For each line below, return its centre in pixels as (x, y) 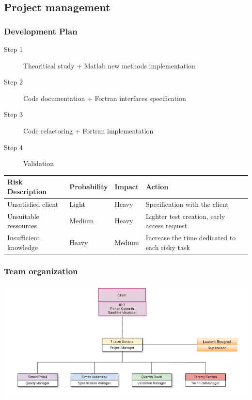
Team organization (41, 271)
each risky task (168, 247)
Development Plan (41, 31)
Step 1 (13, 49)
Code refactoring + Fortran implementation (88, 130)
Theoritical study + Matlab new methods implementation (109, 65)
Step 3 (13, 114)
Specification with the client (187, 204)
